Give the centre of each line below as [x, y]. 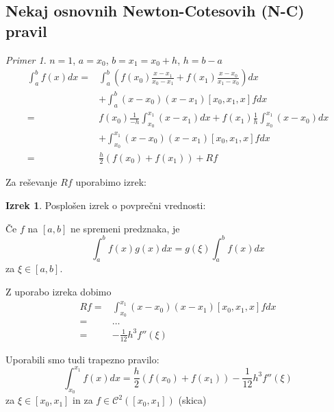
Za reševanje [31, 182]
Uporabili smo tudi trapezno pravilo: [82, 359]
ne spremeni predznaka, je [125, 228]
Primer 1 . [26, 59]
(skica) [192, 400]
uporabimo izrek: [111, 182]
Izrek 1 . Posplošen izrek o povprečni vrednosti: [106, 205]
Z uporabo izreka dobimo [59, 292]
